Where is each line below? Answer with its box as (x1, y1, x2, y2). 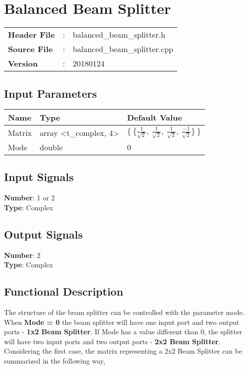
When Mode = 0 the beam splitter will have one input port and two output (4, 316, 240, 327)
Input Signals (4, 169, 74, 184)
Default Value (127, 112, 182, 123)
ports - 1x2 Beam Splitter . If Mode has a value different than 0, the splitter (4, 326, 242, 337)
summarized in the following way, (4, 355, 105, 366)
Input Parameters (4, 85, 97, 101)
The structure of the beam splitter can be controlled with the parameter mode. (4, 307, 245, 317)
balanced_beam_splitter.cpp (72, 43, 174, 55)
